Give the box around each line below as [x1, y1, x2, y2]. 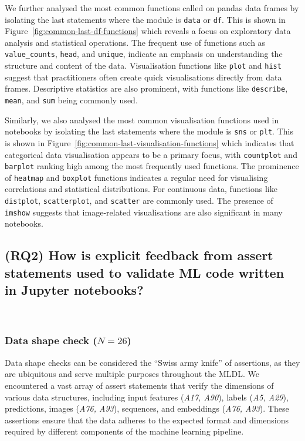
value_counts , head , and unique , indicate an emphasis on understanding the [5, 48, 283, 60]
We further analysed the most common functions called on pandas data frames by [5, 2, 299, 14]
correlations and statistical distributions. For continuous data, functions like [5, 183, 277, 195]
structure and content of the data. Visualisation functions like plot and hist [5, 59, 282, 72]
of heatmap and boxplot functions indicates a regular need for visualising [5, 171, 268, 183]
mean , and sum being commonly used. [5, 94, 138, 106]
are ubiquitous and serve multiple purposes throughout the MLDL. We [5, 368, 259, 380]
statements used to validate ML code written [5, 263, 284, 281]
